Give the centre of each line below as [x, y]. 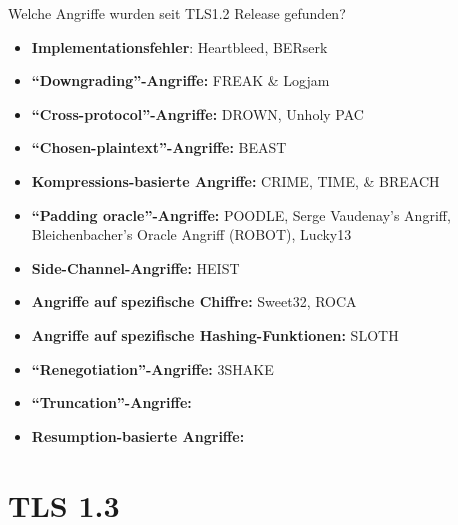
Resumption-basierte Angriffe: [138, 435]
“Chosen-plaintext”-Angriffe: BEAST [159, 147]
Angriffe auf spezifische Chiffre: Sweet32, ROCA [194, 301]
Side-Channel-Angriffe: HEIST [135, 267]
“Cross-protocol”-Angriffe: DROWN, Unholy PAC [197, 113]
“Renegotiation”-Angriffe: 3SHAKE [152, 368]
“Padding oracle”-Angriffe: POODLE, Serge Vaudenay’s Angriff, [241, 214]
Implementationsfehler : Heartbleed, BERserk [179, 46]
